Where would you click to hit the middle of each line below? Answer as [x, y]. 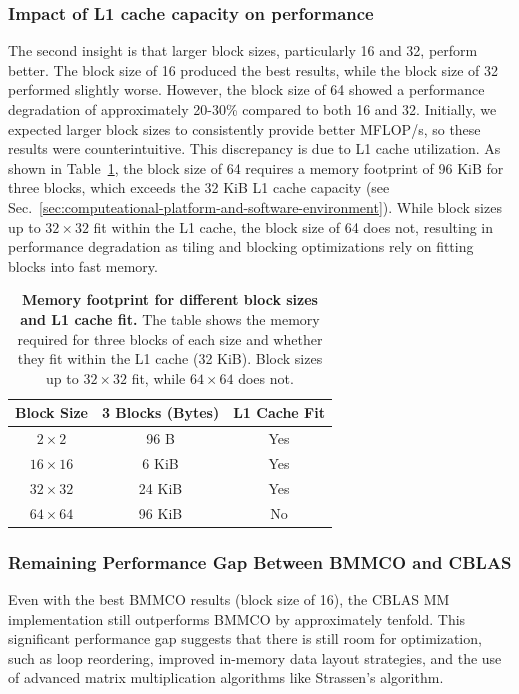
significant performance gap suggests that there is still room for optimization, [245, 638]
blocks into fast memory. [83, 265]
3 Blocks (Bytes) [160, 412]
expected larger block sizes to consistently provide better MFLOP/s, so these [244, 128]
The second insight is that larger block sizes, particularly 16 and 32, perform [243, 50]
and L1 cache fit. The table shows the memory [170, 318]
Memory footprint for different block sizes [169, 299]
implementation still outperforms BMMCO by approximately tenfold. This [237, 618]
